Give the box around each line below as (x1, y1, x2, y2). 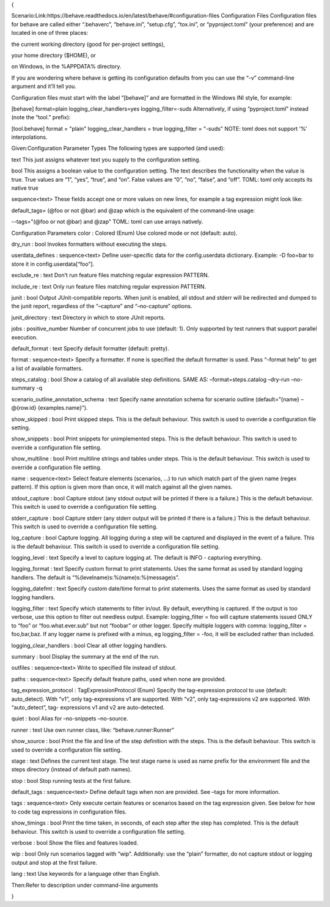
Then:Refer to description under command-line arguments (11, 881, 158, 889)
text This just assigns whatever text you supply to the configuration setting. (11, 156, 201, 163)
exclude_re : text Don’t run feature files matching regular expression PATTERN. (11, 272, 210, 279)
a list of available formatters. (11, 365, 83, 372)
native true (11, 184, 39, 192)
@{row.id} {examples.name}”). (11, 404, 88, 412)
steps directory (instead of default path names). (11, 766, 132, 773)
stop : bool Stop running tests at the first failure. (11, 777, 131, 784)
